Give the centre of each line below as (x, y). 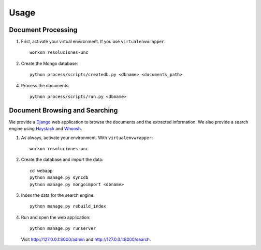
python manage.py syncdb (59, 178)
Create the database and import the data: (62, 159)
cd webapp (41, 171)
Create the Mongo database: (50, 63)
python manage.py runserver (63, 228)
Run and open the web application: (56, 217)
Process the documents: (45, 85)
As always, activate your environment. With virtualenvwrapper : (87, 138)
